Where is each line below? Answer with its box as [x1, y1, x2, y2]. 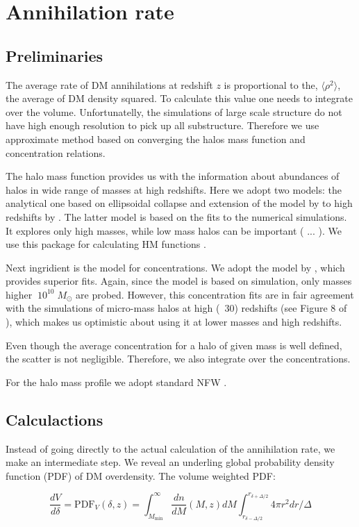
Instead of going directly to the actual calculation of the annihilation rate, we [6, 441, 335, 455]
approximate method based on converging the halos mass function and [6, 131, 306, 146]
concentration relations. [6, 145, 106, 160]
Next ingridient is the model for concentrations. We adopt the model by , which [6, 260, 345, 274]
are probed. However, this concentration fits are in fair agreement [76, 287, 354, 301]
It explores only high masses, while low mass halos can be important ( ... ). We [6, 223, 342, 237]
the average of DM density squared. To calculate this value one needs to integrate [6, 91, 353, 106]
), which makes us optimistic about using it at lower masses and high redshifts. [6, 315, 342, 329]
